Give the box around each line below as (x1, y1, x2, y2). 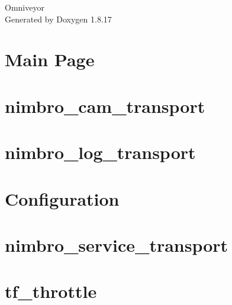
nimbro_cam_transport (5, 93, 205, 118)
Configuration (5, 186, 120, 210)
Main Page (5, 47, 95, 72)
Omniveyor (5, 1, 44, 13)
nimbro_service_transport (5, 232, 228, 257)
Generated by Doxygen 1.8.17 (5, 12, 112, 25)
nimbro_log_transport (5, 140, 196, 164)
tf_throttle (5, 279, 97, 303)
